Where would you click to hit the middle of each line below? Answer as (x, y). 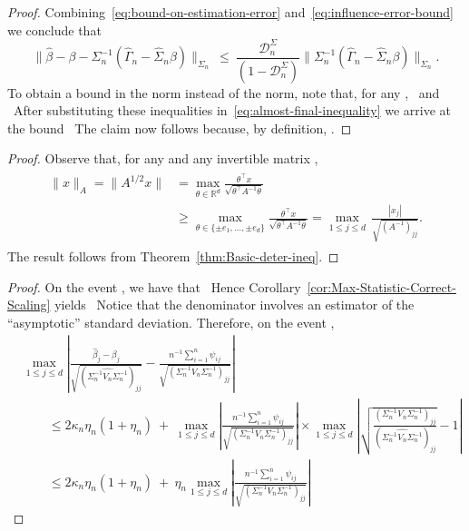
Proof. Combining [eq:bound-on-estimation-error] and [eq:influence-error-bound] (230, 12)
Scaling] (29, 305)
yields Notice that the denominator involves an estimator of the (234, 305)
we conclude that (54, 29)
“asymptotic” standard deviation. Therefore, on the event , (171, 322)
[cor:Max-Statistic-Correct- (381, 286)
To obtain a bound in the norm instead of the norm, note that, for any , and (224, 92)
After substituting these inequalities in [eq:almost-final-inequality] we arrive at (232, 110)
